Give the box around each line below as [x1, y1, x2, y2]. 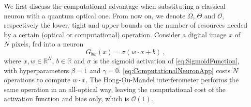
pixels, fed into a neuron [11, 39, 84, 49]
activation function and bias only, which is [4, 93, 129, 104]
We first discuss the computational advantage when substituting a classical [4, 1, 225, 11]
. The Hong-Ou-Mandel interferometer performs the [85, 75, 239, 85]
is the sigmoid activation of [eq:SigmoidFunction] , [93, 55, 240, 65]
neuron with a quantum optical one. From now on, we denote [4, 10, 186, 20]
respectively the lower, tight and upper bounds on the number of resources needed [4, 20, 248, 30]
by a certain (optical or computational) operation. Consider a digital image [4, 29, 227, 39]
